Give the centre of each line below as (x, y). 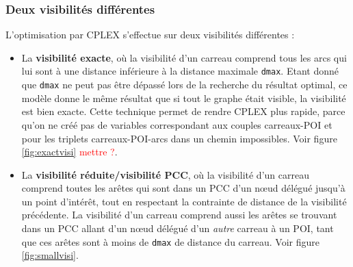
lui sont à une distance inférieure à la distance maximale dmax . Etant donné (180, 71)
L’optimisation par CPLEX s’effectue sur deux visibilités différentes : (150, 35)
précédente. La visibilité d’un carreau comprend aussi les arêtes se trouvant (179, 215)
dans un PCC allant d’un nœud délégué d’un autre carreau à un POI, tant (178, 228)
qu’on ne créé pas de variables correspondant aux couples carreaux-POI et (177, 124)
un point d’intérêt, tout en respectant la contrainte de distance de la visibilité (184, 201)
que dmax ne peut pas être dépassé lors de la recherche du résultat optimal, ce (184, 85)
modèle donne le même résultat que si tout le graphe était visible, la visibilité (184, 98)
